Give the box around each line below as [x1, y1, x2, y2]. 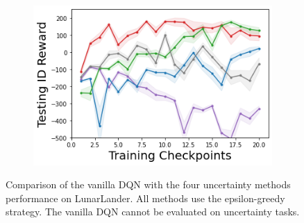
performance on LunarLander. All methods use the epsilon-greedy [6, 190, 285, 205]
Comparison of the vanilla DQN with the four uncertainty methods [6, 177, 291, 192]
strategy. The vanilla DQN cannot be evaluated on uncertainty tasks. [6, 204, 300, 219]
